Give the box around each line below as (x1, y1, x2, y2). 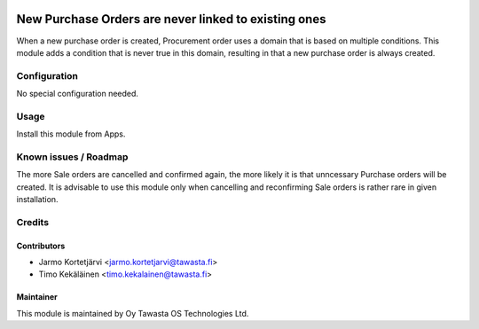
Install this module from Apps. (16, 129, 126, 139)
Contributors (16, 240, 66, 251)
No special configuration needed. (16, 89, 139, 99)
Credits (16, 215, 49, 228)
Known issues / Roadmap (16, 151, 129, 163)
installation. (16, 194, 59, 205)
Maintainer (16, 292, 58, 302)
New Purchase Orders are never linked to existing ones (16, 12, 326, 27)
